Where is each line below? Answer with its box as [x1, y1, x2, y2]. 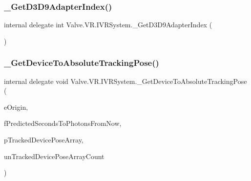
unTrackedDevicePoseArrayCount [4, 151, 105, 161]
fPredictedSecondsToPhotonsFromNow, [4, 118, 122, 128]
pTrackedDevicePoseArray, [4, 135, 84, 144]
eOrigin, [4, 101, 28, 112]
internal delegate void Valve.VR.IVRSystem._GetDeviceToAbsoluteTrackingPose [4, 76, 247, 86]
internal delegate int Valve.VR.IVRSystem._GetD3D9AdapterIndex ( [4, 20, 212, 30]
